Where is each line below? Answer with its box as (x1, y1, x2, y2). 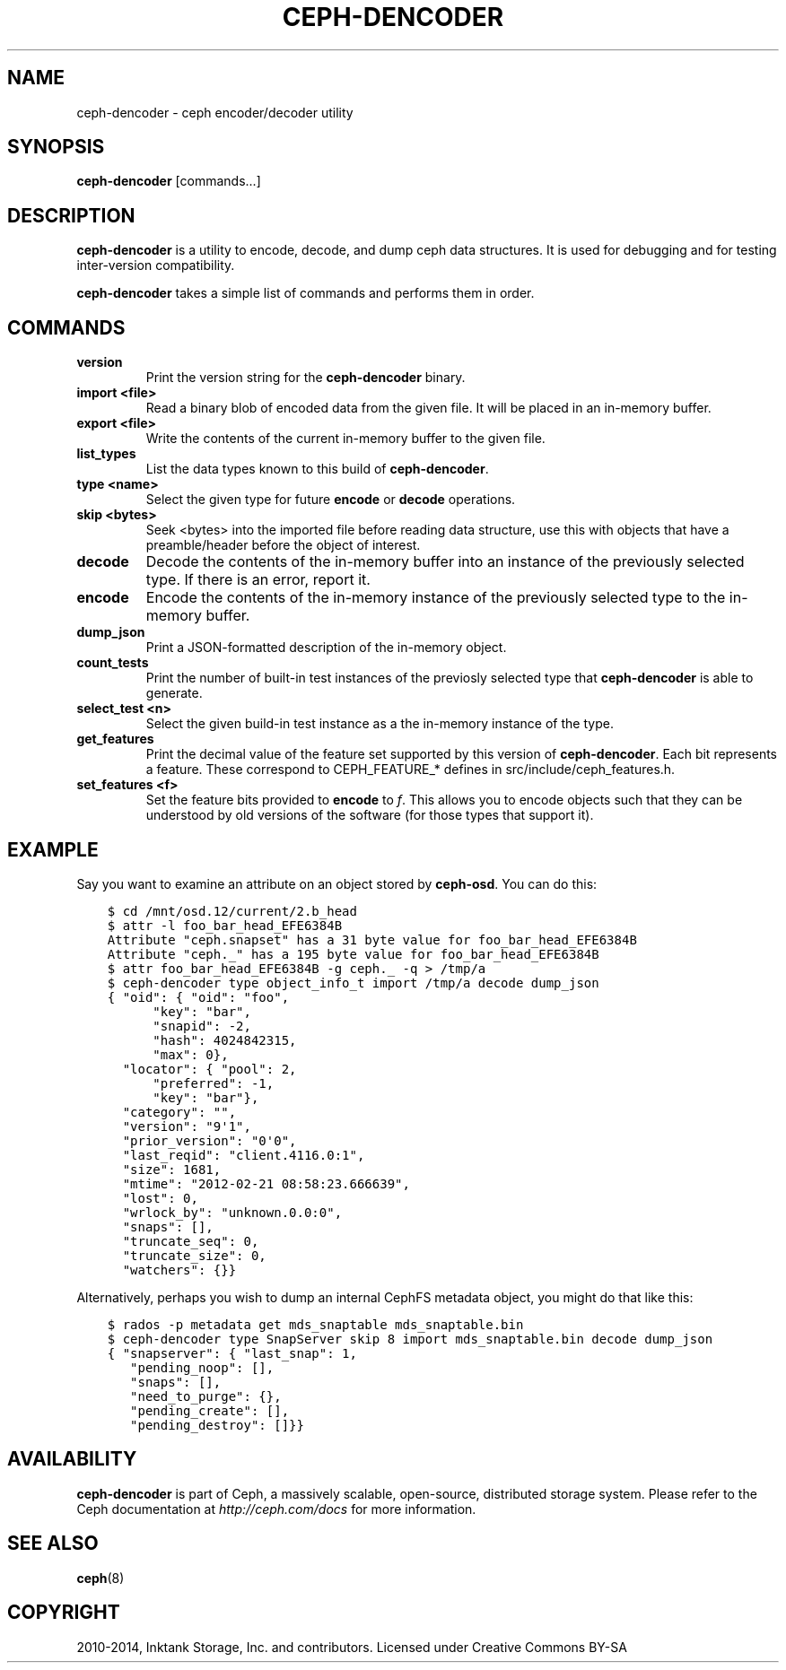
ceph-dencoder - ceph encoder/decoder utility (76, 104, 354, 120)
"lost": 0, (122, 1190, 198, 1205)
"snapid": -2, (153, 1018, 251, 1033)
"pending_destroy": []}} (130, 1417, 304, 1432)
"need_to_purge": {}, (130, 1388, 282, 1404)
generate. (145, 685, 203, 701)
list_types (76, 446, 136, 462)
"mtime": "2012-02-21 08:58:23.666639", (122, 1176, 410, 1191)
